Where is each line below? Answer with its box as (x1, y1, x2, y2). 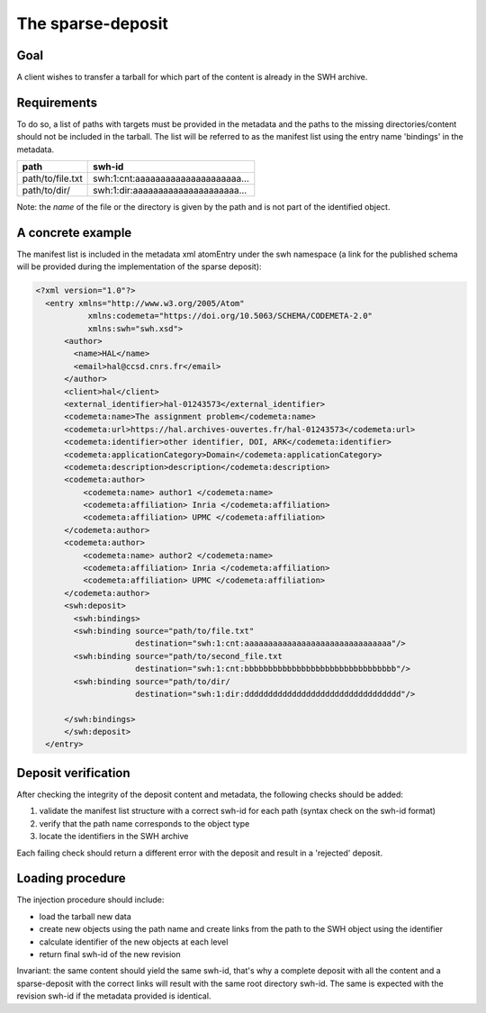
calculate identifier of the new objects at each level (39, 936, 229, 947)
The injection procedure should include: (16, 894, 165, 905)
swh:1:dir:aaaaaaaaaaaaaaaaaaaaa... (93, 185, 247, 197)
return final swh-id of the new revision (39, 949, 181, 960)
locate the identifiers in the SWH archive (39, 831, 189, 842)
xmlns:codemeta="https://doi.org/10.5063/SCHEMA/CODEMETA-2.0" (87, 311, 373, 321)
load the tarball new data (39, 910, 132, 922)
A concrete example (16, 225, 132, 240)
